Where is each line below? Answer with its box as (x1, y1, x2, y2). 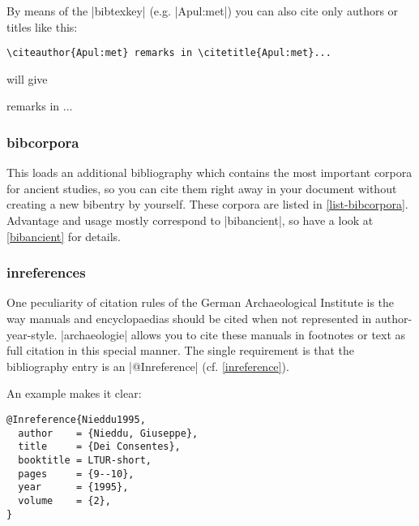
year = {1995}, (18, 481, 129, 494)
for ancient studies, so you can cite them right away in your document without (6, 179, 397, 196)
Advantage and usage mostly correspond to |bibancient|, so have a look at (6, 212, 374, 229)
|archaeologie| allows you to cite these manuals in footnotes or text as (60, 326, 406, 343)
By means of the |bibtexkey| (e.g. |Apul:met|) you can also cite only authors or (6, 2, 399, 19)
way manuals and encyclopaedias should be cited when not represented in (6, 310, 372, 327)
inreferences (6, 262, 86, 282)
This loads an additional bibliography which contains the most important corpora (6, 164, 413, 181)
